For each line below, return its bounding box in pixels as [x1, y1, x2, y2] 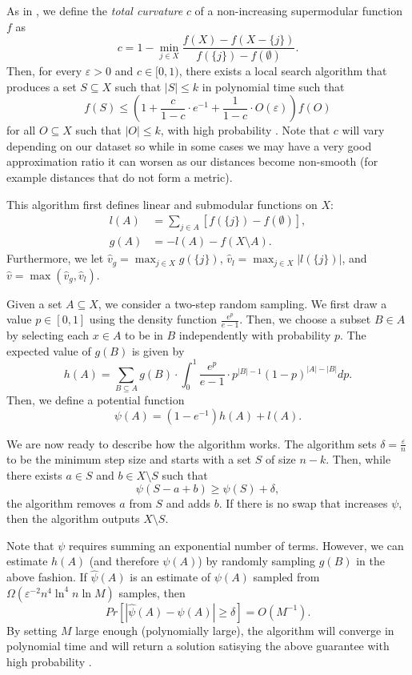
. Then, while [326, 451, 391, 468]
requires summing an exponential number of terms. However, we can [68, 536, 404, 553]
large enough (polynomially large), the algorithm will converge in [75, 621, 394, 638]
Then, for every [6, 62, 82, 79]
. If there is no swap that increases [218, 494, 388, 511]
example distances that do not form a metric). [6, 169, 233, 186]
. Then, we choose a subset [239, 311, 371, 327]
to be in [125, 326, 163, 343]
